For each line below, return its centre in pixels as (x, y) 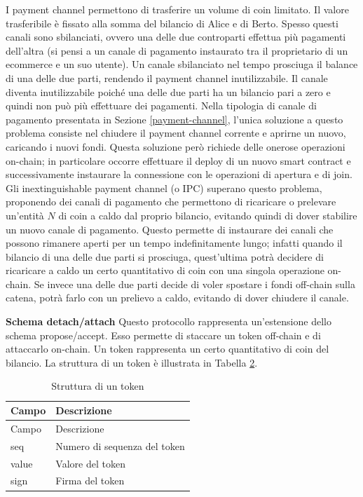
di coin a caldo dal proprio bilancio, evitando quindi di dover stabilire (208, 215)
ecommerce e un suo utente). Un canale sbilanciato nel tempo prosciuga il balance (182, 64)
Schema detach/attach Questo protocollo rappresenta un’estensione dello (169, 321)
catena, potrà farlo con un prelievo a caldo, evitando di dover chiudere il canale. (177, 298)
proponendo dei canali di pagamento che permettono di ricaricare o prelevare (171, 202)
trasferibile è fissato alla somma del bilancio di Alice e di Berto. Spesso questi (172, 23)
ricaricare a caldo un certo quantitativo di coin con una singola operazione (165, 270)
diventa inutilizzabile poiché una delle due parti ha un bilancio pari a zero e (168, 91)
